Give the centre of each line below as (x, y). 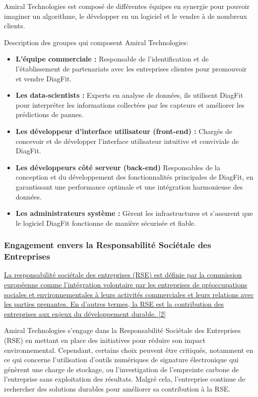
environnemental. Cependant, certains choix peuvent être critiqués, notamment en (129, 350)
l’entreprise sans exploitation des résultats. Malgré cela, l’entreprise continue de (125, 379)
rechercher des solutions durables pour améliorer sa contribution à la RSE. (117, 388)
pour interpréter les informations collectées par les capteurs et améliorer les (130, 104)
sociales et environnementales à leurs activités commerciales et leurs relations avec (129, 294)
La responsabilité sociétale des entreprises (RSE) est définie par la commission (123, 275)
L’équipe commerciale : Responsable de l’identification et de (112, 59)
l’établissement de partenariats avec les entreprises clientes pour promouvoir (131, 68)
